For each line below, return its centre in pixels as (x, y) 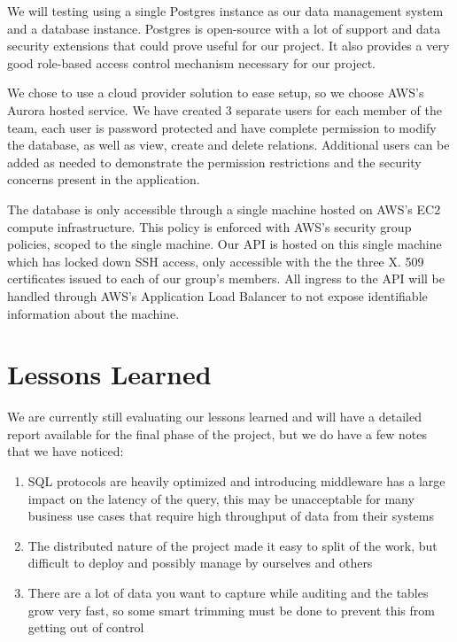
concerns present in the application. (104, 179)
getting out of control (86, 627)
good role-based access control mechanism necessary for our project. (191, 62)
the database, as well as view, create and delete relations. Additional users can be (228, 145)
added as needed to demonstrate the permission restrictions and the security (214, 162)
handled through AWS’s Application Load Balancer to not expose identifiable (217, 295)
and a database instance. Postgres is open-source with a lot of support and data (224, 28)
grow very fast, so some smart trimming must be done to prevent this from (231, 610)
